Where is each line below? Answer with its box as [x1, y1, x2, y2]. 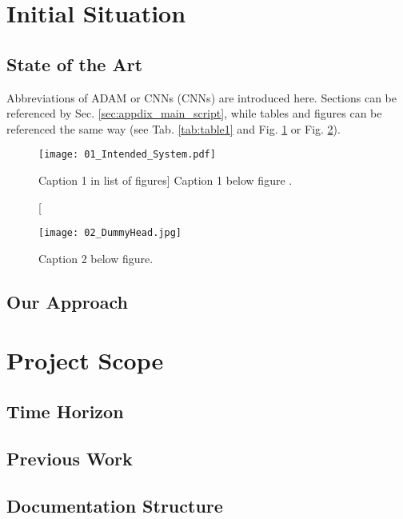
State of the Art [6, 51, 143, 76]
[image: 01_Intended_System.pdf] [38, 149, 216, 161]
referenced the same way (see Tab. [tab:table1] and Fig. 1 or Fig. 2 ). [6, 120, 341, 137]
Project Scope [6, 344, 164, 377]
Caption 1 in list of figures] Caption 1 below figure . [38, 172, 293, 189]
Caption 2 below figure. [38, 250, 154, 266]
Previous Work [6, 445, 133, 470]
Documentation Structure [6, 493, 223, 517]
